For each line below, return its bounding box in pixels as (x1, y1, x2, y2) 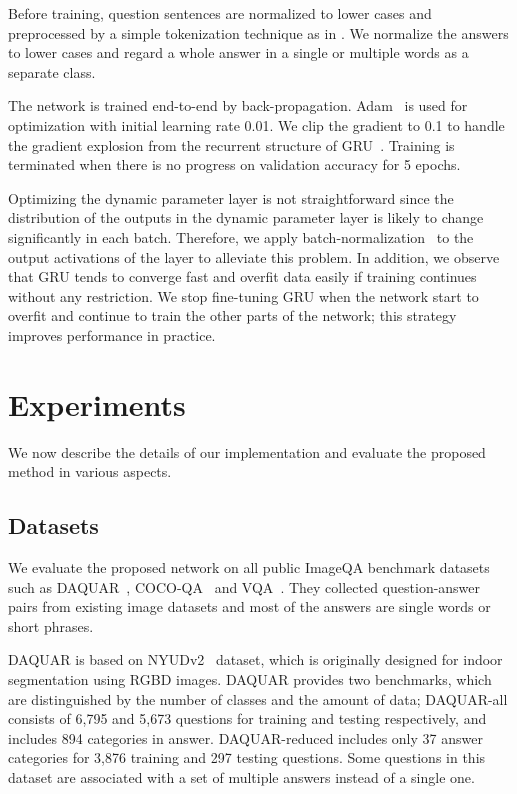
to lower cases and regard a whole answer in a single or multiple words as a (8, 42, 469, 63)
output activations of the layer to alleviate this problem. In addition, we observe (8, 246, 500, 267)
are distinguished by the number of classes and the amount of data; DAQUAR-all (8, 688, 508, 709)
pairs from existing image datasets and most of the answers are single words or (8, 596, 491, 617)
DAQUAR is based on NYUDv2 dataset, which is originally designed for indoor (8, 649, 503, 670)
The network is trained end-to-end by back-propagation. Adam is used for (8, 95, 468, 116)
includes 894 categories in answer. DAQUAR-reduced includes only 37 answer (8, 727, 483, 748)
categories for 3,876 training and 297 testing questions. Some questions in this (8, 747, 486, 768)
